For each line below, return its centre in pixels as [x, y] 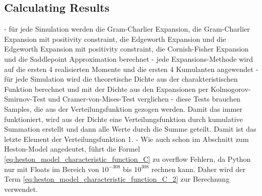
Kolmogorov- [231, 89]
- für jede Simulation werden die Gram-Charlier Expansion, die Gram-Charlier [127, 29]
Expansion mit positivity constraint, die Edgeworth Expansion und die [115, 39]
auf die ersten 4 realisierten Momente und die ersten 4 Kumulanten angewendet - [131, 69]
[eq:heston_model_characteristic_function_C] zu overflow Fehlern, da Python [127, 158]
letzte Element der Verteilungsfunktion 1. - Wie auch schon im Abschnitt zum [127, 139]
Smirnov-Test [25, 99]
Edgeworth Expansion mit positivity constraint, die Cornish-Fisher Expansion [126, 49]
